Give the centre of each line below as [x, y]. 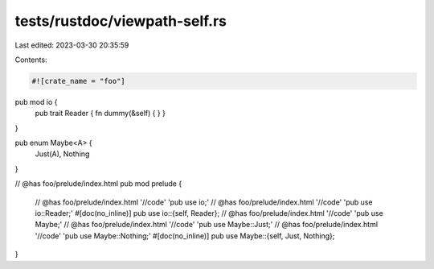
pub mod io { [36, 101]
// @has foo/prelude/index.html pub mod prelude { [98, 184]
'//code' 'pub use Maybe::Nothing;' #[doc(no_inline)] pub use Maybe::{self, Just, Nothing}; [185, 236]
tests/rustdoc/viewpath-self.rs [121, 21]
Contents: [31, 60]
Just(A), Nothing [62, 154]
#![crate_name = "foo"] [79, 81]
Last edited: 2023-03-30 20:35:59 [72, 45]
